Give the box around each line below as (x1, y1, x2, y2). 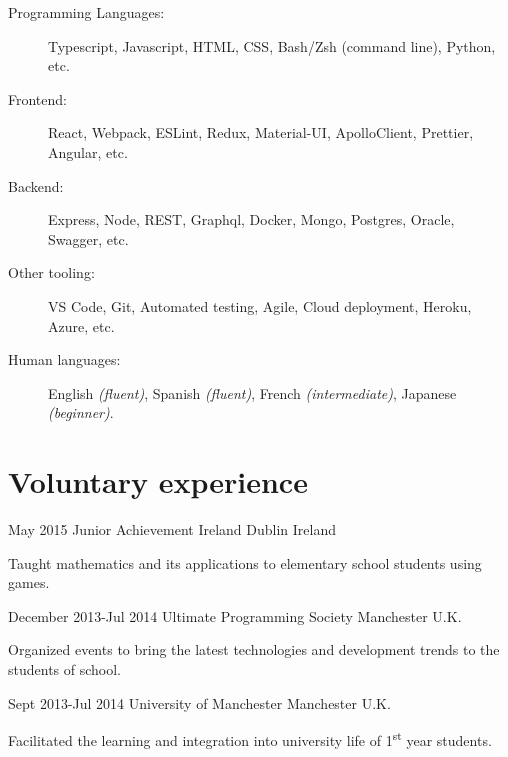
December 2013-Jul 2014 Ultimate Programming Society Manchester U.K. (8, 605, 462, 626)
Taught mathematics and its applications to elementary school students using (8, 552, 482, 573)
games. (8, 572, 50, 593)
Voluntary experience (8, 461, 308, 502)
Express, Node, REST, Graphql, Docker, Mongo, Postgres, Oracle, (48, 209, 455, 230)
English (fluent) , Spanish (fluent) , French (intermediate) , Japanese (48, 382, 457, 403)
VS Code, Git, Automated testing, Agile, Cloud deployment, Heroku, (48, 295, 472, 316)
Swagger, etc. (48, 228, 129, 249)
